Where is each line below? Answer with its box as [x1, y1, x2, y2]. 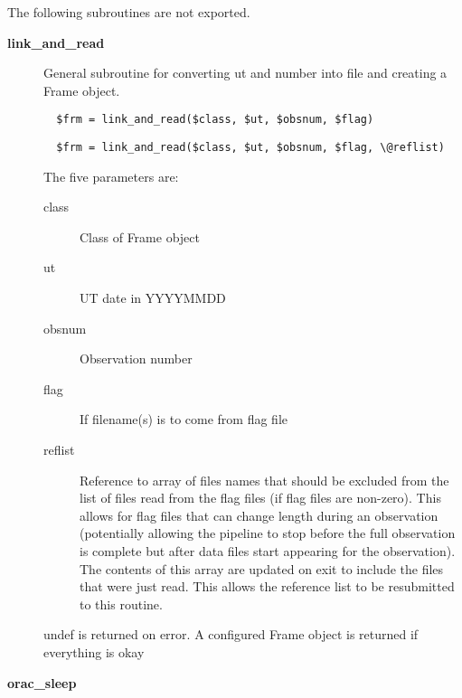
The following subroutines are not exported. [7, 3, 250, 21]
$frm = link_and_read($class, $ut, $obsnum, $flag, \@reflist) [56, 141, 445, 155]
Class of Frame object [80, 227, 200, 246]
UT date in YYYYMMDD [80, 288, 226, 307]
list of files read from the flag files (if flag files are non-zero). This [80, 488, 441, 507]
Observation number [80, 349, 193, 368]
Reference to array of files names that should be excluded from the [80, 470, 449, 489]
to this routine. [80, 594, 163, 613]
